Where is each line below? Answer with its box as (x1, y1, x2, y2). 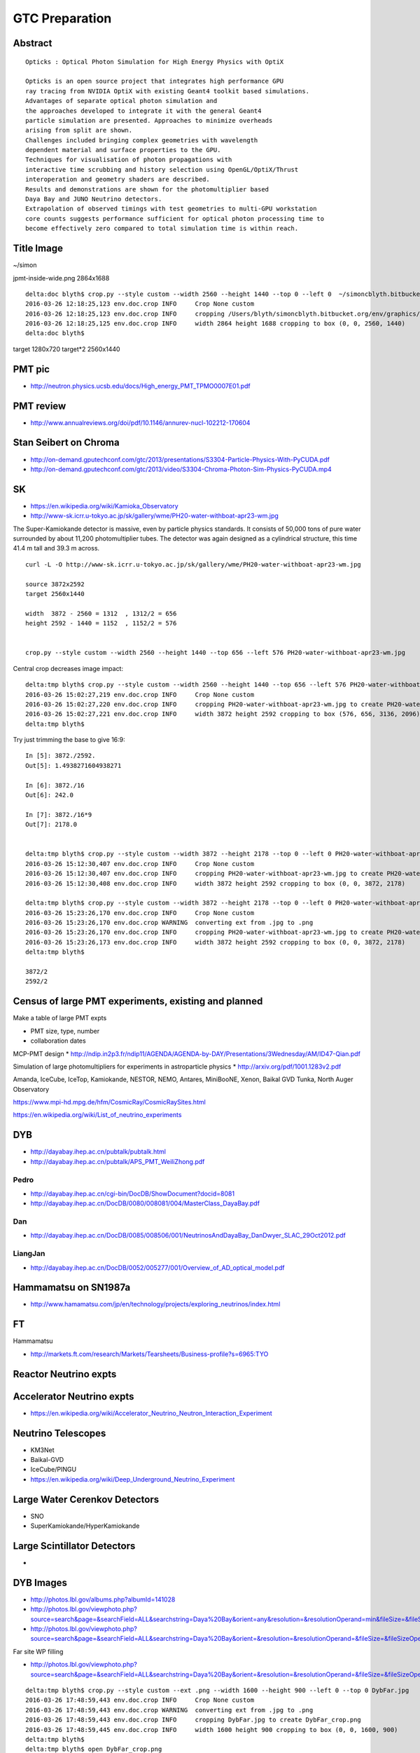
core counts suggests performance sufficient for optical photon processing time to (25, 215, 325, 222)
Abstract (13, 37, 52, 49)
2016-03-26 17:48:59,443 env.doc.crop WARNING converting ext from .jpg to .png (25, 1706, 314, 1714)
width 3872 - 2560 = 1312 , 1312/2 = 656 (25, 609, 177, 617)
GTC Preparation (13, 11, 112, 26)
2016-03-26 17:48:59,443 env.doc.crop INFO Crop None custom (25, 1696, 255, 1704)
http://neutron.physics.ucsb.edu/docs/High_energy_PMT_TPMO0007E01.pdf (30, 381, 251, 390)
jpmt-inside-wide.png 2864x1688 (13, 273, 110, 282)
